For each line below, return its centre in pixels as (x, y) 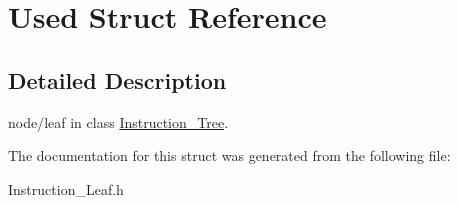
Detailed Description (117, 79)
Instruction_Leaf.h (66, 188)
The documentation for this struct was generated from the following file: (229, 155)
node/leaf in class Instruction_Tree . (118, 121)
